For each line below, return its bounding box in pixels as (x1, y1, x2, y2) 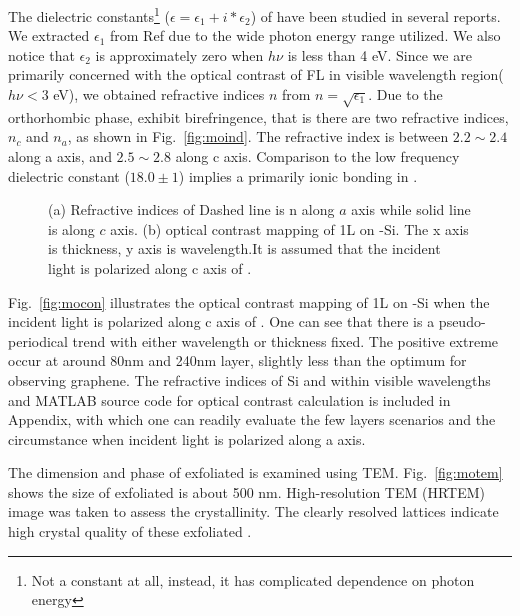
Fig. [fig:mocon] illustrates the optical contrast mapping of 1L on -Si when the (8, 291, 490, 312)
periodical (8, 330, 68, 351)
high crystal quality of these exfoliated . (8, 521, 252, 542)
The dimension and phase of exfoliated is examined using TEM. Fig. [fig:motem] (8, 462, 503, 483)
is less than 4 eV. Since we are (287, 44, 472, 65)
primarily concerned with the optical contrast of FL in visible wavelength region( (8, 64, 504, 85)
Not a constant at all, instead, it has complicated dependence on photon (31, 569, 475, 590)
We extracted (8, 25, 90, 46)
